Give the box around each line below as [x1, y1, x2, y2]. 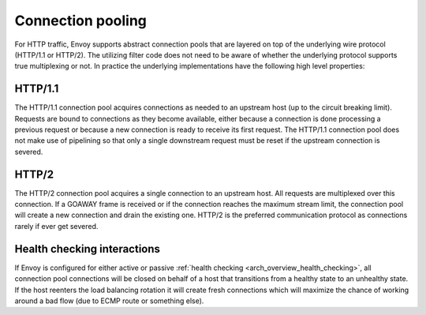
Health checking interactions [14, 242, 161, 256]
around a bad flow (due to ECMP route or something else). [14, 296, 204, 306]
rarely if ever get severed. [14, 221, 99, 231]
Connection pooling [14, 12, 148, 29]
